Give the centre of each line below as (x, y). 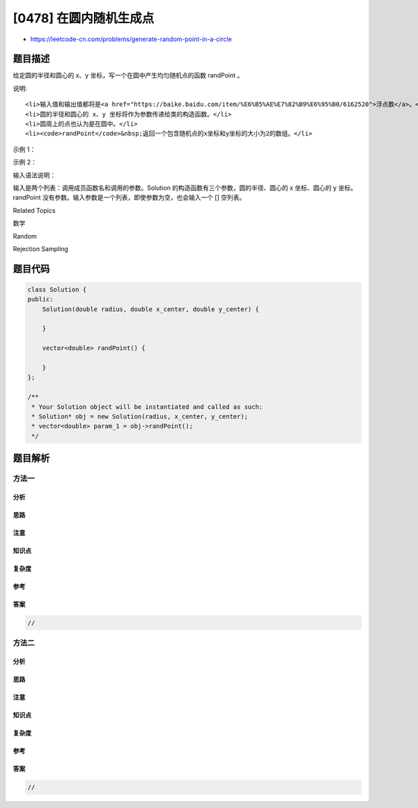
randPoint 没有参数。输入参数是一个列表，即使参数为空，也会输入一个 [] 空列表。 (129, 197)
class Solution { (57, 289)
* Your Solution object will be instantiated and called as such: (147, 407)
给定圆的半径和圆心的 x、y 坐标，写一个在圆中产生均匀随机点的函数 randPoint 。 (128, 75)
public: (40, 299)
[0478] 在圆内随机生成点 (84, 18)
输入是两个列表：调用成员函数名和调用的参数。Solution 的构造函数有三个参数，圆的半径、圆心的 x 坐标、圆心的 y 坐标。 (185, 188)
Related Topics (34, 210)
